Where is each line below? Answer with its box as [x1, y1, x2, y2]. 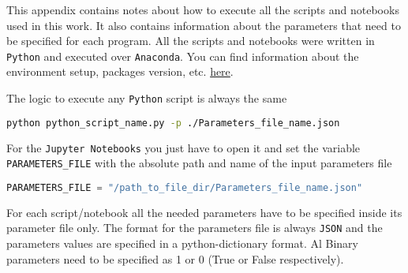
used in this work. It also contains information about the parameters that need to [6, 17, 401, 33]
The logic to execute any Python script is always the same [6, 90, 287, 107]
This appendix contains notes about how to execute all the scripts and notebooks [6, 2, 399, 17]
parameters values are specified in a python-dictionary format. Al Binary [6, 235, 358, 251]
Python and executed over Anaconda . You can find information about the [6, 47, 359, 64]
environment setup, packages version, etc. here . [6, 63, 234, 80]
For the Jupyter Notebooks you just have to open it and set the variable [6, 139, 361, 155]
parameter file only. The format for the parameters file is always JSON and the [6, 219, 383, 236]
